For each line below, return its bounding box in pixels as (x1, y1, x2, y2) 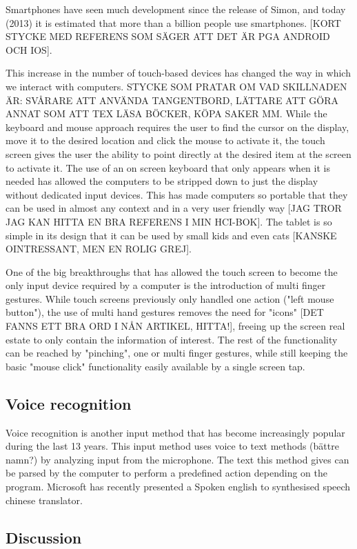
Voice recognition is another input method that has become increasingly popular (6, 425, 345, 439)
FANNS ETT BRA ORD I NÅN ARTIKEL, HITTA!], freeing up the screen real (6, 319, 345, 333)
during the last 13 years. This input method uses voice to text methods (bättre (6, 439, 339, 453)
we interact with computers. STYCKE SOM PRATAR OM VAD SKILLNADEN (6, 79, 347, 93)
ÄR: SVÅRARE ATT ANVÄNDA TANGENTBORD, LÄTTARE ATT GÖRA (6, 92, 338, 107)
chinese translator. (6, 492, 83, 507)
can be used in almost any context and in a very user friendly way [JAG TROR (6, 201, 342, 215)
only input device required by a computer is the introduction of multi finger (6, 278, 326, 292)
